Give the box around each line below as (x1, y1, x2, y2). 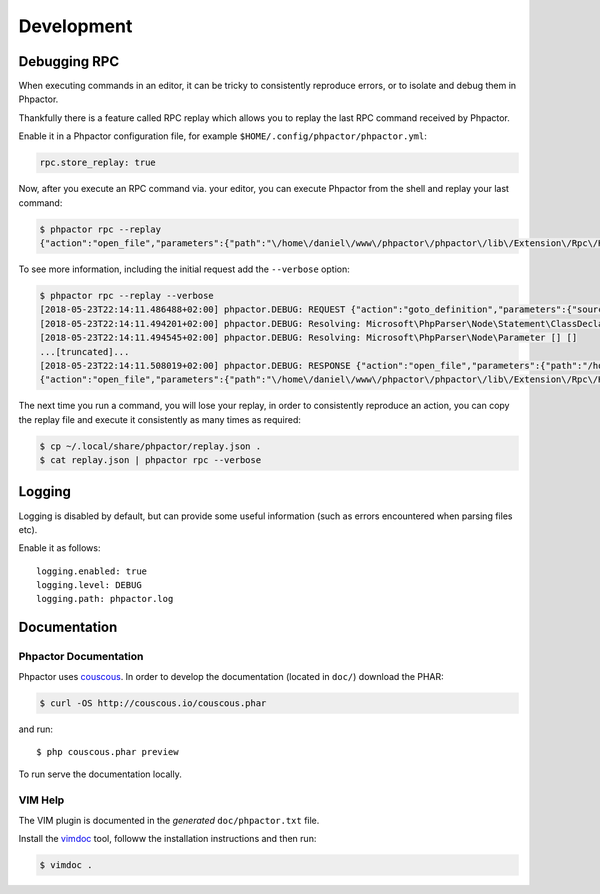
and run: (18, 723, 54, 735)
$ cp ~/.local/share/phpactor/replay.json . (39, 440, 262, 452)
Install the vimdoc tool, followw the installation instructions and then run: (18, 832, 317, 844)
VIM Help (18, 793, 65, 807)
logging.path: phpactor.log (36, 593, 174, 605)
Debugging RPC (18, 53, 120, 70)
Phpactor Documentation (18, 650, 144, 664)
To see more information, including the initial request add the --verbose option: (18, 263, 350, 275)
